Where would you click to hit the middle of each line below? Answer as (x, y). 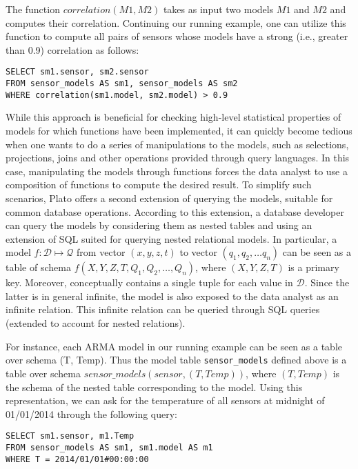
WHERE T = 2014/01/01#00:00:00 (77, 459)
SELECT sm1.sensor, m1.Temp (70, 436)
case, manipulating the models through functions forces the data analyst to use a (177, 171)
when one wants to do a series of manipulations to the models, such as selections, (177, 144)
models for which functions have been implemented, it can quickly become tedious (179, 130)
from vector (101, 252)
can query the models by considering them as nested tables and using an (159, 225)
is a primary (314, 267)
